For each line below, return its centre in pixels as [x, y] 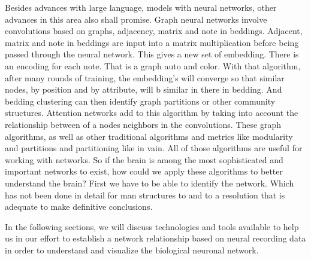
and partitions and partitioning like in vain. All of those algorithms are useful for [154, 148]
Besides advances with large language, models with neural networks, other [141, 7]
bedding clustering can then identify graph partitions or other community [140, 101]
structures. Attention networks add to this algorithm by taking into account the [152, 113]
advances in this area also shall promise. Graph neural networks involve [136, 19]
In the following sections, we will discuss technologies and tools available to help [152, 226]
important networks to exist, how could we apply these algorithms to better [144, 171]
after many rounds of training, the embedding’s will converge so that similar [145, 77]
